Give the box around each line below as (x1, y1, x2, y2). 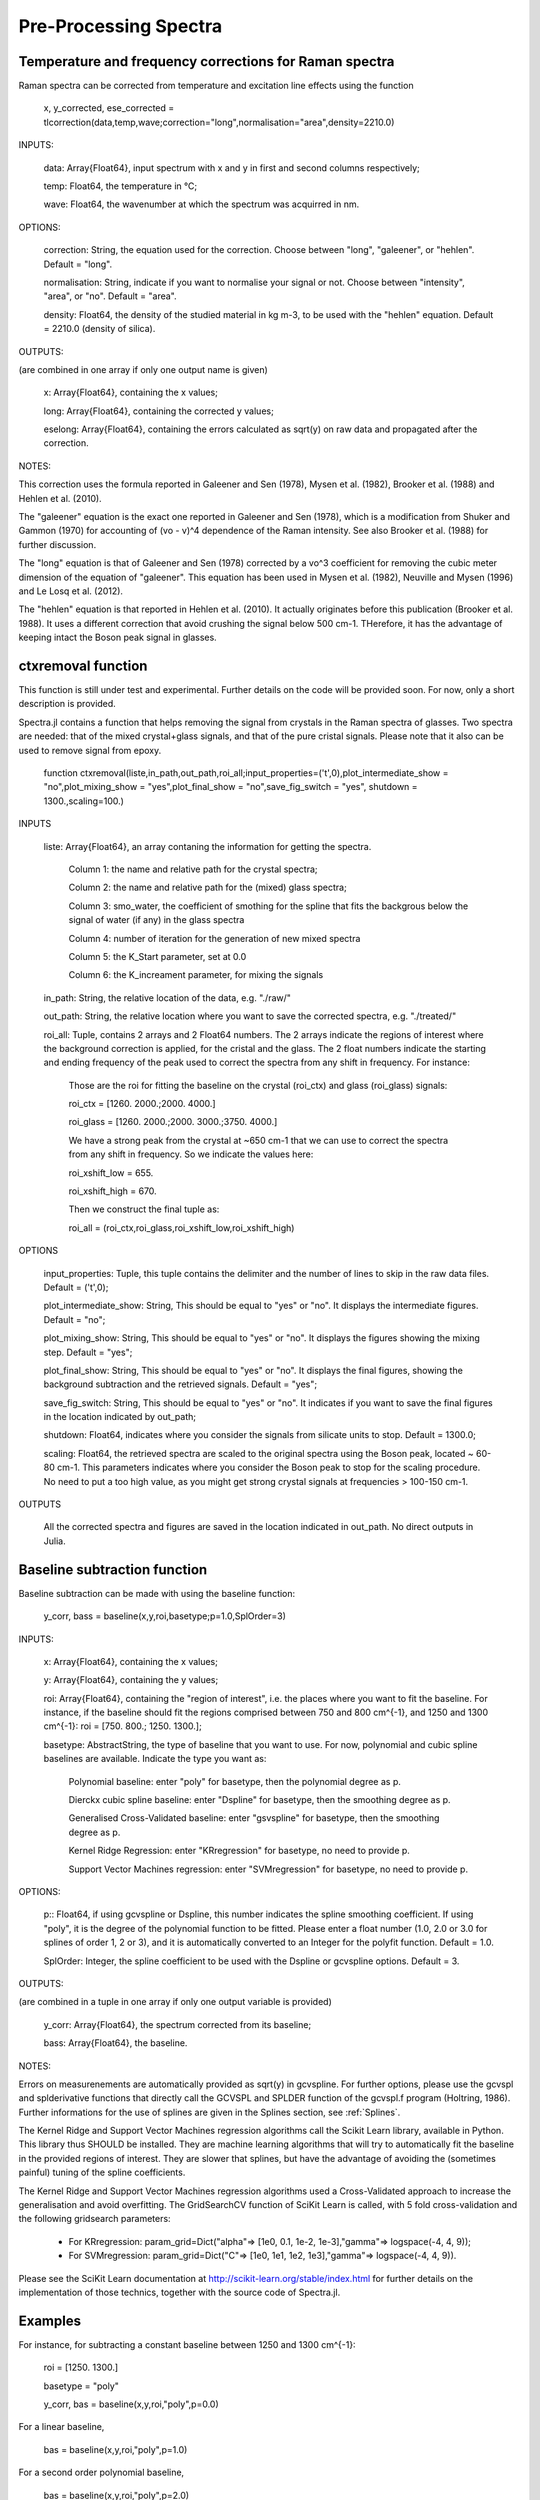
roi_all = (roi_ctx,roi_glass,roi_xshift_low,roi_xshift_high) (68, 1221, 295, 1234)
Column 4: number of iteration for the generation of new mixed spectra (68, 932, 361, 944)
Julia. (43, 1535, 66, 1547)
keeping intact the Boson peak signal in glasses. (18, 631, 217, 644)
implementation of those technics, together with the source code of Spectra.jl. (18, 2286, 341, 2298)
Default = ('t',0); (43, 1281, 109, 1293)
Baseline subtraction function (18, 1561, 208, 1578)
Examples (18, 2312, 82, 2329)
